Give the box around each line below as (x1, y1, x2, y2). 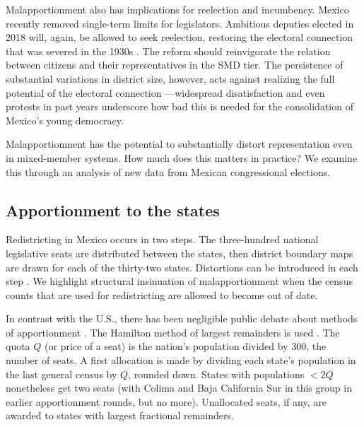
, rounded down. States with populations (128, 366, 305, 381)
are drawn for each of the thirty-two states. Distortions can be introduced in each (6, 259, 358, 274)
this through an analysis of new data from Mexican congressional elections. (6, 164, 331, 179)
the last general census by (6, 366, 117, 381)
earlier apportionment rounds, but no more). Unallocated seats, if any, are (6, 394, 327, 409)
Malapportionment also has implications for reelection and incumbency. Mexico (6, 2, 349, 16)
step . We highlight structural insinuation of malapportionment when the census (6, 274, 353, 288)
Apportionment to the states (6, 199, 220, 221)
